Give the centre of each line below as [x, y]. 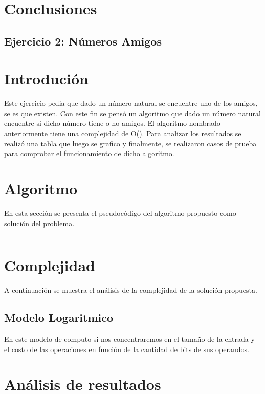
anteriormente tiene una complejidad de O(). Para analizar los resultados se [123, 133]
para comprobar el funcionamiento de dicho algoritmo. [89, 153]
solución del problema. [39, 223]
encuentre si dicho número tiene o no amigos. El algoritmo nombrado [112, 123]
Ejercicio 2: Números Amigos [83, 41]
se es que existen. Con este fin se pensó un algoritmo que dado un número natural [132, 113]
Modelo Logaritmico [59, 318]
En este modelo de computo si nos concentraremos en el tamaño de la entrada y [129, 339]
